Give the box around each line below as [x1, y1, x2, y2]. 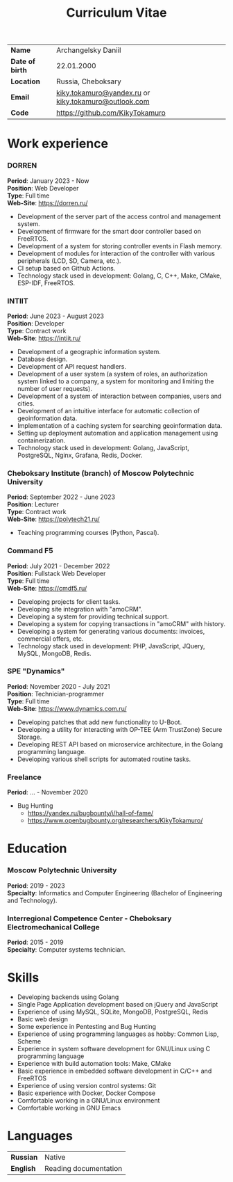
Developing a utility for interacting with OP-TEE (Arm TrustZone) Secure [17, 725, 223, 733]
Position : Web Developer [7, 184, 79, 192]
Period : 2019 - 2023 [7, 881, 65, 890]
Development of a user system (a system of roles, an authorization [17, 369, 208, 378]
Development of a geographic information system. [17, 347, 162, 356]
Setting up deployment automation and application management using [17, 429, 218, 437]
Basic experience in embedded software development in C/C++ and [17, 1067, 212, 1075]
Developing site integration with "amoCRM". [17, 605, 143, 613]
